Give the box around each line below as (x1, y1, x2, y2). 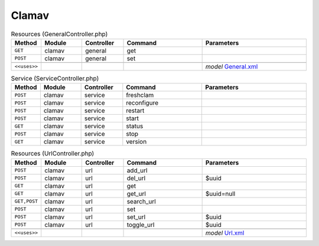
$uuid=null (205, 189, 236, 198)
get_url (126, 189, 146, 198)
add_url (126, 166, 148, 174)
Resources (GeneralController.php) (11, 30, 108, 38)
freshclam (126, 91, 154, 99)
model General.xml (205, 62, 258, 70)
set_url (126, 213, 146, 221)
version (126, 138, 147, 146)
